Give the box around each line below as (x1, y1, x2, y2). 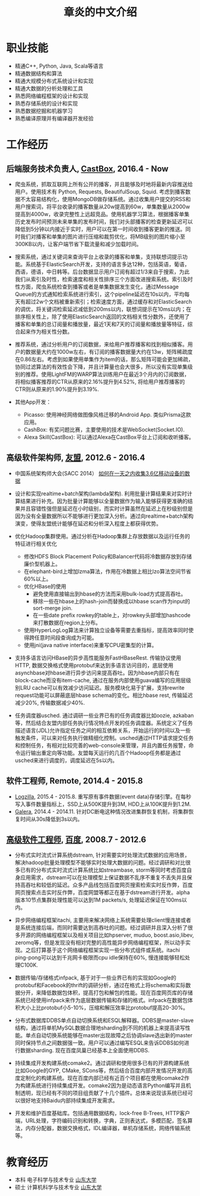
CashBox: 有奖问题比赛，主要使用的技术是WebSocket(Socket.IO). (23, 426, 185, 433)
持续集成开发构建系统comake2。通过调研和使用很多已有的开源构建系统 (14, 1060, 190, 1067)
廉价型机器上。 (23, 560, 61, 567)
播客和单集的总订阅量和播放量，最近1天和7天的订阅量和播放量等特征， (14, 320, 188, 327)
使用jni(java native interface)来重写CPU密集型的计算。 (23, 641, 157, 648)
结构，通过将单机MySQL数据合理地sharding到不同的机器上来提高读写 (14, 1024, 186, 1031)
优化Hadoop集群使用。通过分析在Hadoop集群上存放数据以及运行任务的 (14, 532, 190, 539)
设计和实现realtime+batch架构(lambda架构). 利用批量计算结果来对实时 (14, 490, 187, 497)
